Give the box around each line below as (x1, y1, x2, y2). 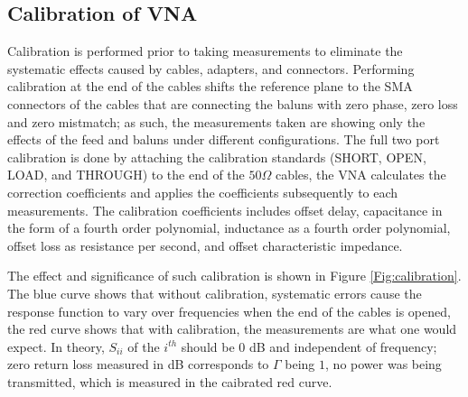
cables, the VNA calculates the (275, 165, 446, 184)
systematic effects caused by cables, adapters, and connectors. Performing (7, 59, 415, 78)
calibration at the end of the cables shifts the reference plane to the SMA (7, 77, 413, 96)
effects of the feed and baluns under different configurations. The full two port (7, 130, 440, 149)
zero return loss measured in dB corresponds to (7, 355, 269, 374)
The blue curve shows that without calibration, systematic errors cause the (7, 283, 422, 302)
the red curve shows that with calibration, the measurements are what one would (7, 319, 457, 338)
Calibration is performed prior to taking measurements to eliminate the (7, 42, 403, 60)
